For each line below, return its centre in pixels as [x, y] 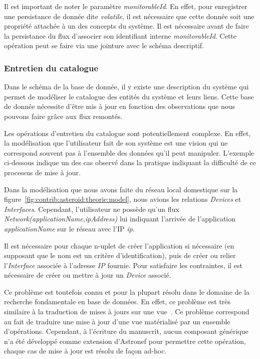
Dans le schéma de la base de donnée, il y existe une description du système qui [126, 87]
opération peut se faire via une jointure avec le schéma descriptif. [104, 45]
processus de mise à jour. [42, 172]
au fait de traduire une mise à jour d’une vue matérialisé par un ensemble [117, 321]
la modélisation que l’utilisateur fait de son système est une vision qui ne [116, 143]
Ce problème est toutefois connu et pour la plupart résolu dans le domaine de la [127, 291]
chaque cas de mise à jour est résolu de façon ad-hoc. [85, 351]
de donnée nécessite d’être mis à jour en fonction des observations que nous [120, 106]
